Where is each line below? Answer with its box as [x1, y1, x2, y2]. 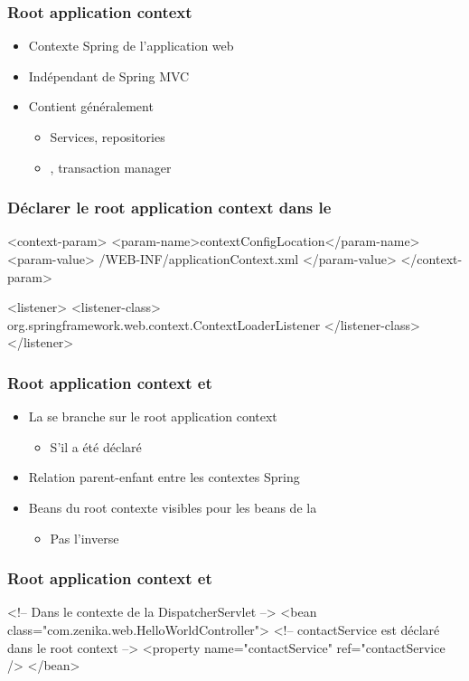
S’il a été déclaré [50, 437, 142, 456]
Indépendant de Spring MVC [28, 66, 190, 85]
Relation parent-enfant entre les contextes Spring [28, 468, 300, 487]
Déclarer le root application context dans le [7, 196, 332, 219]
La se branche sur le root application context [28, 407, 277, 426]
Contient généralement [28, 97, 154, 116]
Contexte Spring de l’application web [28, 36, 234, 55]
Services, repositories [50, 128, 165, 146]
